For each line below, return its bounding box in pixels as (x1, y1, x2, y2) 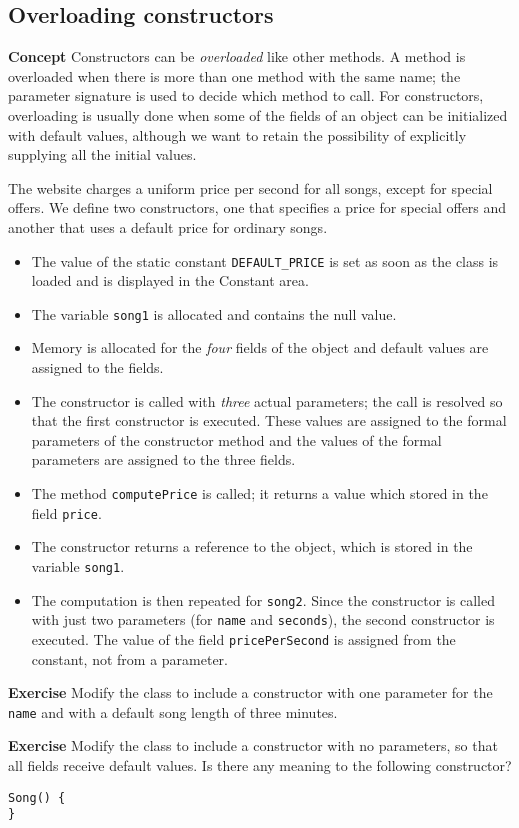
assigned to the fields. (31, 357, 164, 378)
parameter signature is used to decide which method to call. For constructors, (8, 85, 484, 106)
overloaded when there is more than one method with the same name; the (8, 65, 461, 86)
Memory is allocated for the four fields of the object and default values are (31, 337, 489, 358)
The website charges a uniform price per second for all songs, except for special (8, 177, 493, 198)
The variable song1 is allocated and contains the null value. (31, 303, 397, 324)
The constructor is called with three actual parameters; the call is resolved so (31, 390, 503, 411)
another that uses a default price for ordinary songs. (8, 216, 328, 237)
